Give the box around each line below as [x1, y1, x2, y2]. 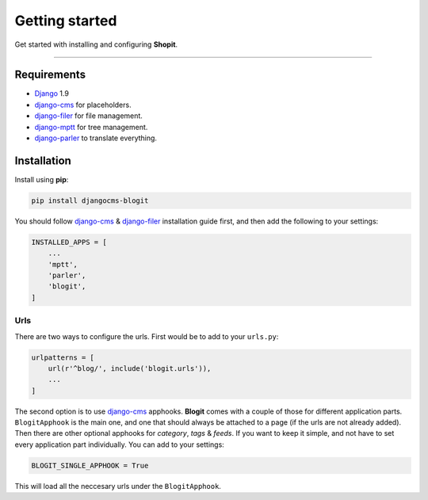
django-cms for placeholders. [34, 100, 132, 109]
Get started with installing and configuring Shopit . [14, 40, 178, 49]
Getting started [14, 12, 117, 29]
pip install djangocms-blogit [31, 196, 149, 205]
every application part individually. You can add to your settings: [14, 440, 225, 449]
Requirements [14, 68, 86, 82]
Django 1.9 [34, 89, 69, 98]
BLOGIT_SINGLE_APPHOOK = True [31, 460, 149, 470]
